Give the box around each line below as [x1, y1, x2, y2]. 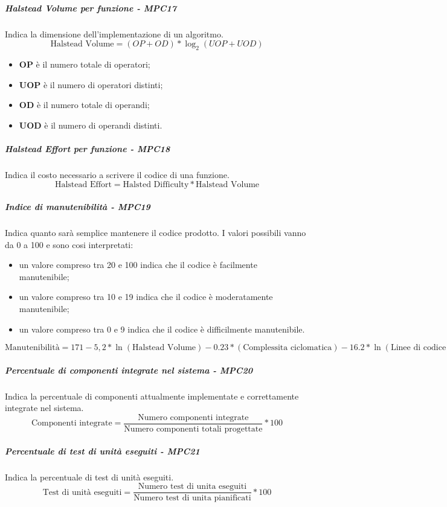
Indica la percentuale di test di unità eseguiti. [5, 470, 174, 483]
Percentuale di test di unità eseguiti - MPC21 [5, 444, 200, 457]
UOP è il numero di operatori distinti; [19, 78, 163, 91]
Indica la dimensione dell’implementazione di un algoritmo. [5, 27, 224, 40]
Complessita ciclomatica [243, 343, 332, 352]
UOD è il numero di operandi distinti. [19, 118, 162, 131]
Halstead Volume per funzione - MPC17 [5, 1, 176, 14]
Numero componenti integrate [138, 413, 249, 422]
